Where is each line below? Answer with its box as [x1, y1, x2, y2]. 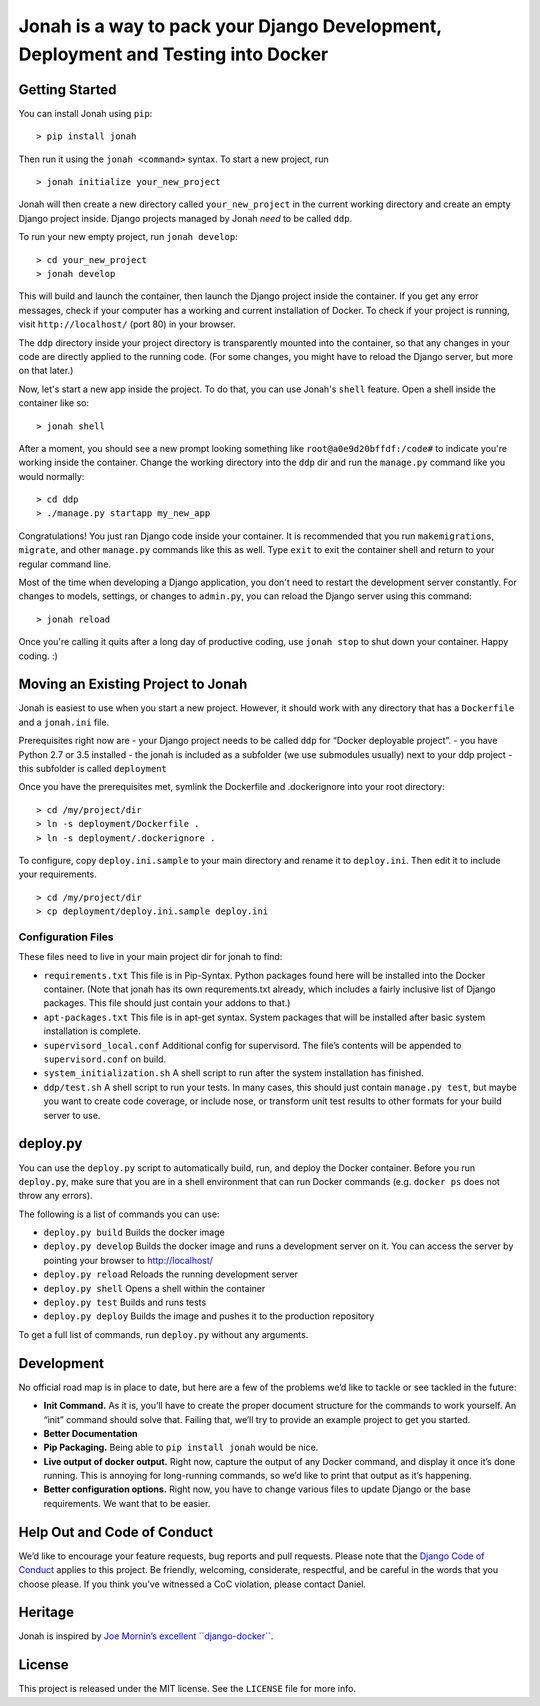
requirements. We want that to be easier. [43, 1497, 211, 1509]
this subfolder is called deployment [18, 763, 167, 775]
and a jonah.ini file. [18, 716, 110, 728]
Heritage [18, 1604, 75, 1621]
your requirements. [18, 868, 97, 880]
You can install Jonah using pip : [18, 107, 153, 119]
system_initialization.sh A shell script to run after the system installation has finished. [43, 1067, 424, 1079]
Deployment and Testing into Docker [18, 43, 329, 65]
